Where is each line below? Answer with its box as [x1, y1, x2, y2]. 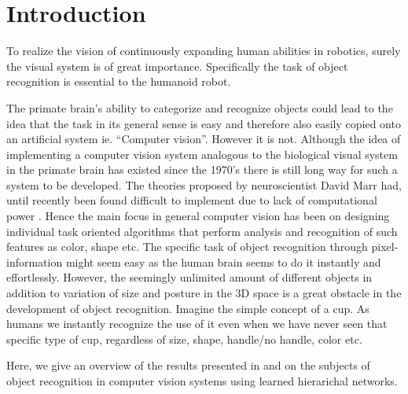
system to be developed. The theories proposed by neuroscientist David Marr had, [6, 176, 402, 193]
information [6, 253, 63, 270]
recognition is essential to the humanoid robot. [6, 73, 231, 90]
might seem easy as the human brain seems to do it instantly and [65, 253, 381, 270]
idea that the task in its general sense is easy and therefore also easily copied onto [6, 115, 401, 131]
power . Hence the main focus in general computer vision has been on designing [6, 208, 390, 224]
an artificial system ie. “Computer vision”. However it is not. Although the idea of [6, 131, 401, 147]
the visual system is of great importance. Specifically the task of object [6, 57, 348, 74]
